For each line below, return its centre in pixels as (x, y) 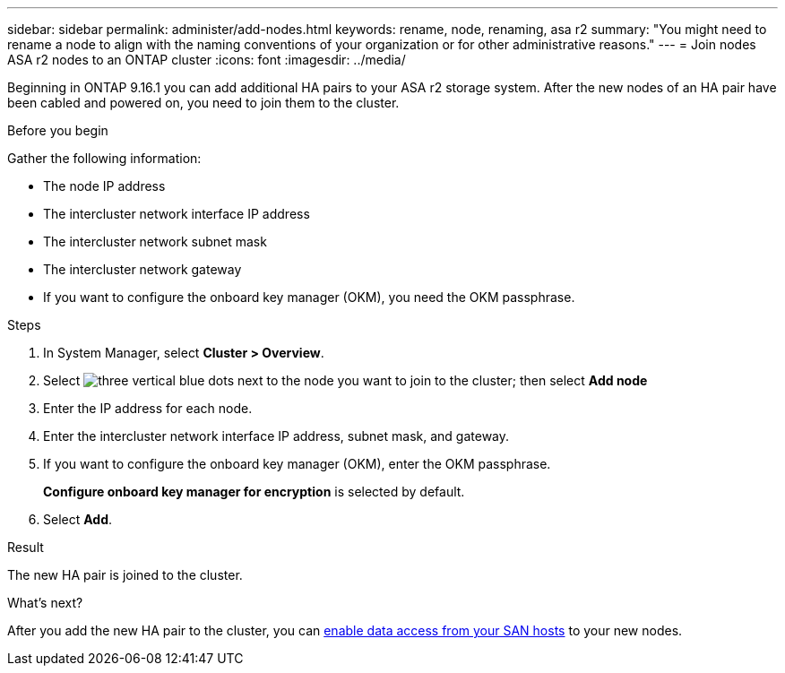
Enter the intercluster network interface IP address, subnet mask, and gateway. (276, 436)
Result (26, 547)
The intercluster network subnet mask (155, 242)
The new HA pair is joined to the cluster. (125, 575)
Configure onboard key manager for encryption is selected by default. (254, 492)
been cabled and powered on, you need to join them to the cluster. (203, 103)
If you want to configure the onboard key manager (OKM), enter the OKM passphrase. (297, 464)
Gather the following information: (104, 158)
